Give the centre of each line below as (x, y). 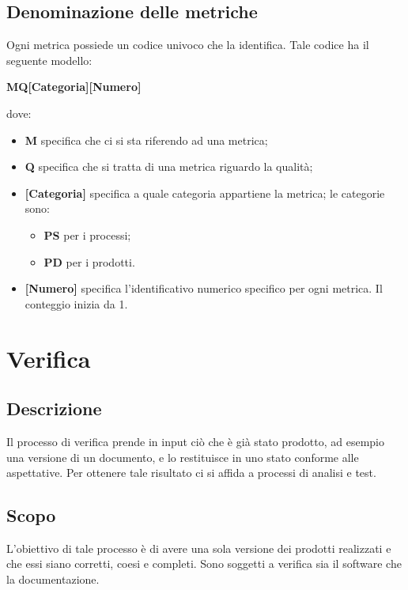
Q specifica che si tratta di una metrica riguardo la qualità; (169, 166)
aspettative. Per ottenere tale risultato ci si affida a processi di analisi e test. (191, 473)
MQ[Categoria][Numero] (74, 87)
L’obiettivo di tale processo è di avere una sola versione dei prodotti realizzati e (199, 548)
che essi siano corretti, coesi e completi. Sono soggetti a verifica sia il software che (204, 564)
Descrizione (54, 408)
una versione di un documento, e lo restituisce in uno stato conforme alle (183, 457)
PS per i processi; (87, 234)
